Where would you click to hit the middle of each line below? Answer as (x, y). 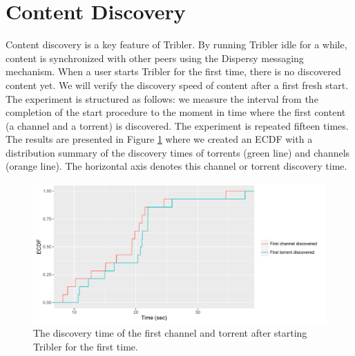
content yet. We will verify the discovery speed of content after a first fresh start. (177, 85)
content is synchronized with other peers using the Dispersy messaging (155, 58)
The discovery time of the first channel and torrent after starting (170, 333)
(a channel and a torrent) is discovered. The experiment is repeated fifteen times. (177, 125)
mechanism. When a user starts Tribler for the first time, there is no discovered (173, 71)
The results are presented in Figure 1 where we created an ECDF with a (159, 139)
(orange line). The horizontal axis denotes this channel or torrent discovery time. (176, 166)
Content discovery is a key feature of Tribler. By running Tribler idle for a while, (176, 44)
